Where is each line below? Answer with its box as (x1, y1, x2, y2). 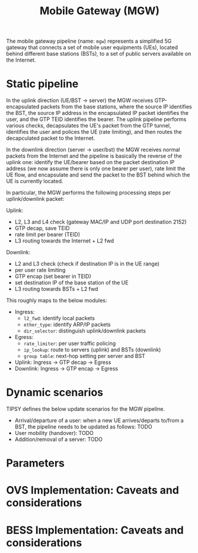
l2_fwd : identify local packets (23, 315, 95, 322)
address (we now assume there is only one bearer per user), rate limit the (6, 165, 186, 172)
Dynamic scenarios (6, 386, 104, 399)
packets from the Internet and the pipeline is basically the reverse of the (6, 152, 182, 159)
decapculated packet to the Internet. (6, 135, 95, 142)
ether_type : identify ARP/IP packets (23, 321, 111, 328)
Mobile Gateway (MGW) (39, 4, 160, 18)
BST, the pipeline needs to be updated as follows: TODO (14, 423, 152, 430)
